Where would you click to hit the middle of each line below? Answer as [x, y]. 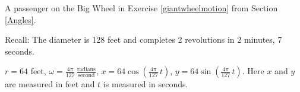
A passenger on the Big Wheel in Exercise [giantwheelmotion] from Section [141, 8]
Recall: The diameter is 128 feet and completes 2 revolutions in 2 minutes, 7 [143, 39]
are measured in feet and [50, 84]
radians [86, 69]
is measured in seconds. [146, 84]
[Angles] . [20, 19]
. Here [253, 71]
